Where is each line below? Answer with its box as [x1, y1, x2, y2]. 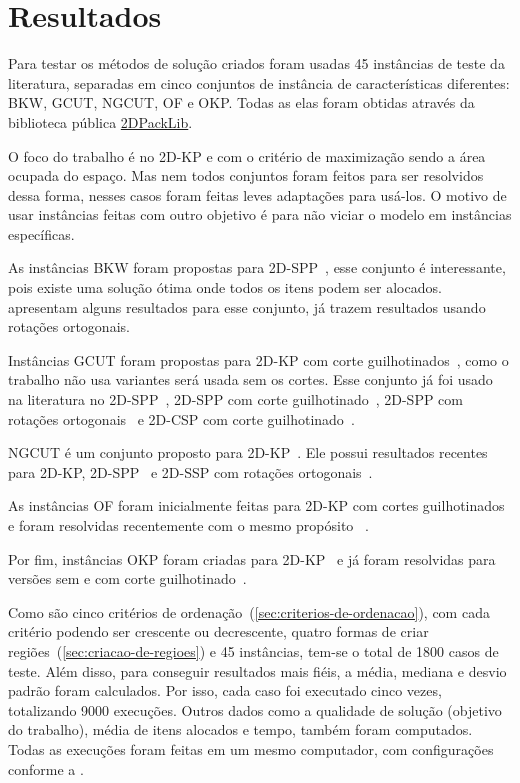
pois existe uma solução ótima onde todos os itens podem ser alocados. [8, 277, 442, 298]
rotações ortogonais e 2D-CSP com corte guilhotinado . [8, 408, 355, 429]
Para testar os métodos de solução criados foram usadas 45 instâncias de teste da [8, 53, 505, 74]
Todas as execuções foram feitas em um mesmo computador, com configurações [8, 738, 494, 759]
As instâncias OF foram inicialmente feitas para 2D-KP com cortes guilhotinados [8, 495, 505, 516]
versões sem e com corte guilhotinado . [8, 568, 247, 589]
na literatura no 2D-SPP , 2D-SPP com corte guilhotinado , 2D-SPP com [8, 389, 463, 410]
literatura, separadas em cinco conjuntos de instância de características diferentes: [8, 72, 510, 93]
